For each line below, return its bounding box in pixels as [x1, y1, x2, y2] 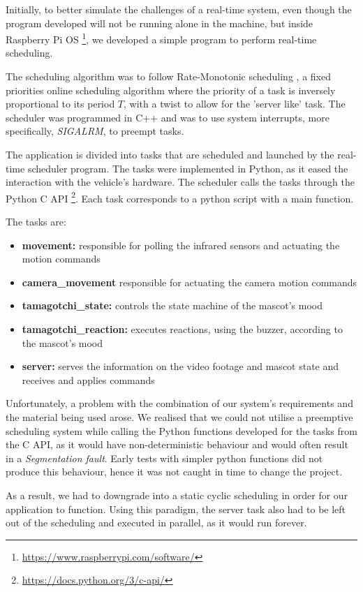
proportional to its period [6, 96, 115, 111]
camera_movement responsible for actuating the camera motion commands [22, 274, 357, 289]
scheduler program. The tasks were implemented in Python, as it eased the [27, 161, 348, 175]
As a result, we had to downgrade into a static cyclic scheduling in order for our [6, 487, 348, 502]
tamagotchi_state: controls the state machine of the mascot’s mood [22, 298, 323, 313]
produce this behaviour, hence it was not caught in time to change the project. [6, 464, 343, 479]
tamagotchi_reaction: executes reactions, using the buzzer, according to [22, 322, 343, 336]
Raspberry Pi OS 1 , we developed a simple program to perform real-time [6, 30, 317, 46]
